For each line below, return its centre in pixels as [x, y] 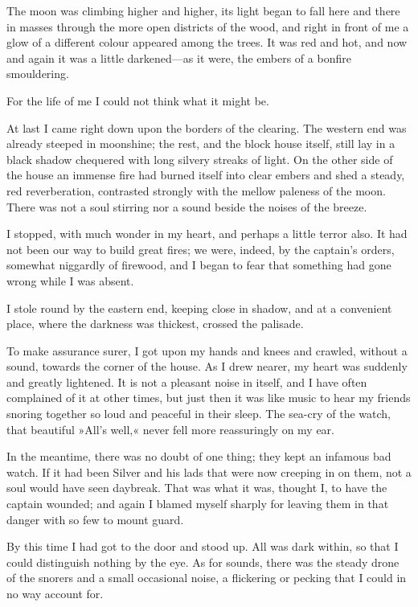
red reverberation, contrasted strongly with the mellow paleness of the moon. [196, 190]
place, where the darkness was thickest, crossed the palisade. [155, 324]
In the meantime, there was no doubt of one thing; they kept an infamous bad [199, 456]
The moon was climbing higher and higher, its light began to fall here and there [203, 10]
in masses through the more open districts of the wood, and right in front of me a [208, 26]
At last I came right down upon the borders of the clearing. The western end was [207, 127]
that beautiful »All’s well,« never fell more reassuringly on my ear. [171, 429]
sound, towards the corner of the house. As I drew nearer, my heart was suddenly [207, 366]
